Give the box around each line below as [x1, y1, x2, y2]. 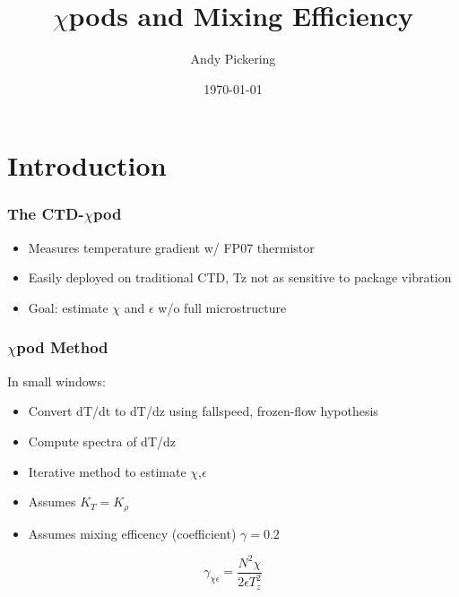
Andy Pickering [190, 49, 276, 68]
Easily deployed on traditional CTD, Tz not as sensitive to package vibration [28, 268, 452, 287]
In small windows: [7, 371, 106, 390]
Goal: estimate [28, 298, 108, 316]
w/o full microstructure [158, 298, 287, 316]
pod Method [16, 336, 108, 359]
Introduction [7, 147, 167, 184]
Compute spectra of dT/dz [28, 431, 177, 450]
